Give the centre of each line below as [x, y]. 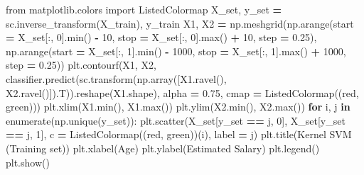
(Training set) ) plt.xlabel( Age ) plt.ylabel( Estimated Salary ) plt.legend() [163, 148]
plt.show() [28, 162]
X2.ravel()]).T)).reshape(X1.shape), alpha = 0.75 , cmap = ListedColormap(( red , [182, 92]
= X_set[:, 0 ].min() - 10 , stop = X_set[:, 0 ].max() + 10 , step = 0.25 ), [161, 37]
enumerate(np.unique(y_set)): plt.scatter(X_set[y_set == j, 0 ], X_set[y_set [176, 120]
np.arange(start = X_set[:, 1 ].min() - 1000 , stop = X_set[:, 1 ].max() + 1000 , [176, 51]
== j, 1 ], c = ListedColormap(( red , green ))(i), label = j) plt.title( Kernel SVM [179, 134]
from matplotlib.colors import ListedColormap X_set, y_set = [144, 9]
